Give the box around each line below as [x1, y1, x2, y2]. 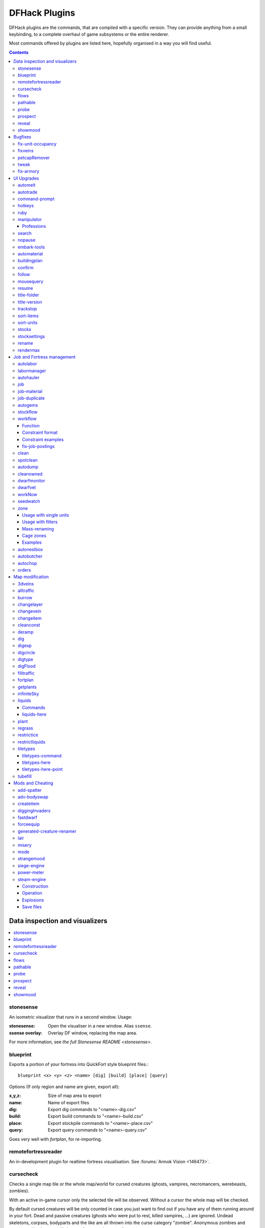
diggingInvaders [18, 808, 51, 813]
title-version [18, 299, 43, 305]
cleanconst [18, 622, 40, 628]
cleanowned [18, 471, 43, 476]
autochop [18, 560, 37, 566]
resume [18, 285, 33, 291]
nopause [18, 237, 36, 243]
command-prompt [18, 195, 55, 201]
